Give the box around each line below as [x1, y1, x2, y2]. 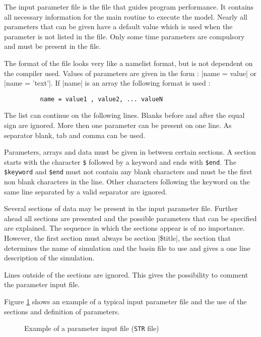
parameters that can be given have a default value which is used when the [4, 21, 233, 32]
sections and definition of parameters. [4, 306, 120, 316]
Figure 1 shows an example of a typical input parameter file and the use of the [4, 296, 247, 307]
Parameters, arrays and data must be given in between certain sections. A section [4, 147, 256, 157]
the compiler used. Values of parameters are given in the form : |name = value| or [4, 68, 256, 78]
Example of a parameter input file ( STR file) [24, 323, 159, 333]
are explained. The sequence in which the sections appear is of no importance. [4, 223, 245, 233]
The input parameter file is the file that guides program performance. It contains [4, 2, 254, 12]
